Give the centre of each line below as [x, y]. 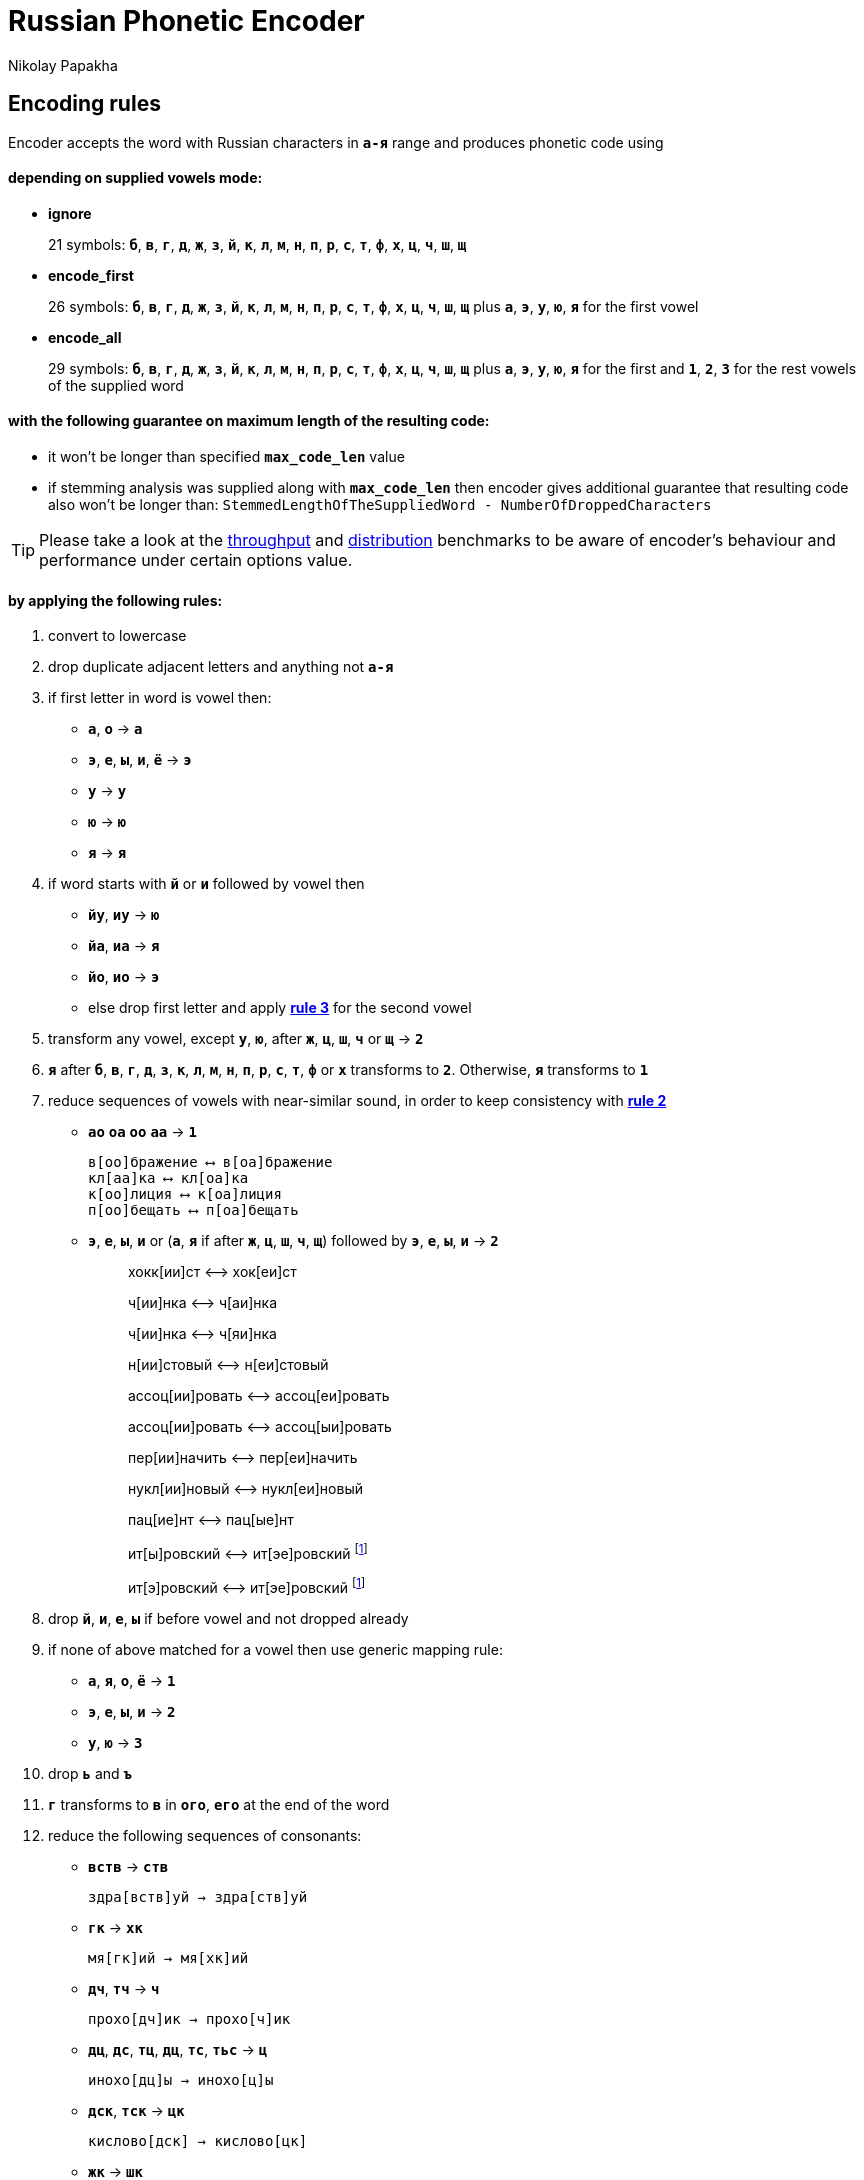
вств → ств [128, 1866]
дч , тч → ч [124, 1988]
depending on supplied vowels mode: [135, 178]
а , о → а [115, 729]
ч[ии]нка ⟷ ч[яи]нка [202, 1334]
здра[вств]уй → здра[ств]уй [198, 1896]
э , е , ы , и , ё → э [140, 760]
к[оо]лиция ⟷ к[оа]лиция [185, 1194]
